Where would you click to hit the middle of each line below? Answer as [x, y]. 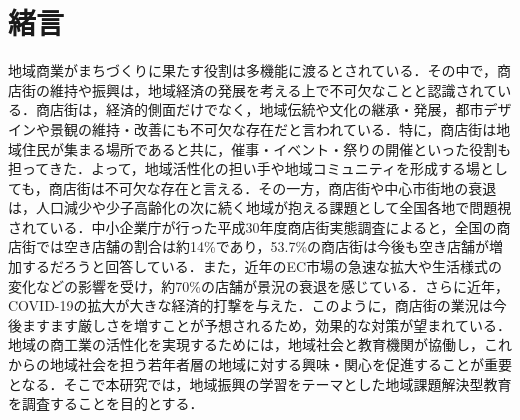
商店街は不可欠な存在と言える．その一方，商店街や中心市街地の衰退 [272, 187]
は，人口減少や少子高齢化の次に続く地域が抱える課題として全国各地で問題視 [260, 207]
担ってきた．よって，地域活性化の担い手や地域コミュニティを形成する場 [244, 168]
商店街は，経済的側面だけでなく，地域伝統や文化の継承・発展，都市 [259, 109]
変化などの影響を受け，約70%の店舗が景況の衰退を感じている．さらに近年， [258, 285]
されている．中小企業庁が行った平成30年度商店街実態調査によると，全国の [252, 226]
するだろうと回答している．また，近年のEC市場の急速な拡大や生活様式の [262, 266]
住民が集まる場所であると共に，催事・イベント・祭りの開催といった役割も [266, 148]
